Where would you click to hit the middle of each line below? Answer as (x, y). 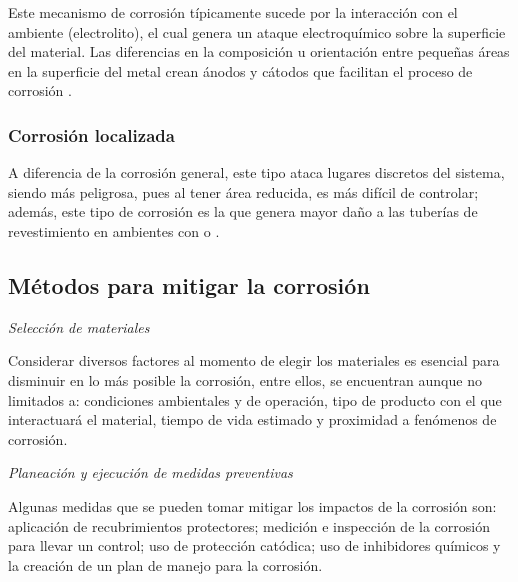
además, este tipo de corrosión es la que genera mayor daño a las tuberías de (243, 211)
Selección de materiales (79, 326)
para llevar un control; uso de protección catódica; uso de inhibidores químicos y (254, 545)
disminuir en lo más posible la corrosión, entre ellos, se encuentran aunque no (245, 379)
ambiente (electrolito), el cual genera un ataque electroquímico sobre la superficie (257, 31)
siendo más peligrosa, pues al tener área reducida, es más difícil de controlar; (243, 191)
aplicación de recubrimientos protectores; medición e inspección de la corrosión (249, 525)
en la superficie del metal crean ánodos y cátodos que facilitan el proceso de (240, 70)
